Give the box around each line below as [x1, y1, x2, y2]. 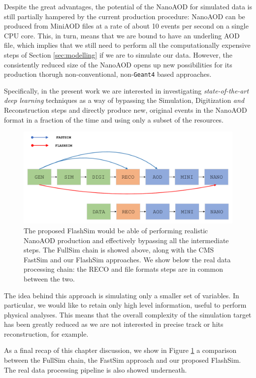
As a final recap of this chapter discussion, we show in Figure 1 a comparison [4, 345, 237, 355]
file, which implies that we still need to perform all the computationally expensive [4, 40, 251, 50]
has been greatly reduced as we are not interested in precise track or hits [4, 319, 224, 329]
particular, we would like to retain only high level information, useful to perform [4, 300, 247, 310]
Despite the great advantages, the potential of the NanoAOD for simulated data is [4, 1, 252, 11]
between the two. [24, 273, 75, 283]
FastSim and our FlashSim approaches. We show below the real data [24, 254, 231, 264]
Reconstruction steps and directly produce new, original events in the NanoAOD [4, 105, 247, 115]
